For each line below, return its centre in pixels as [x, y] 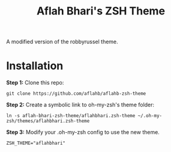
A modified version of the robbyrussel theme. [62, 42]
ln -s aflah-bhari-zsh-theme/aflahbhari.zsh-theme [71, 116]
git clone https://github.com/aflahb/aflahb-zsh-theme [76, 94]
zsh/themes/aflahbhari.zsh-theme [48, 121]
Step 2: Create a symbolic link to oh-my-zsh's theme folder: [80, 105]
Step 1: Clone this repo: [35, 83]
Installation [35, 66]
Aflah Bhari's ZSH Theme [101, 11]
